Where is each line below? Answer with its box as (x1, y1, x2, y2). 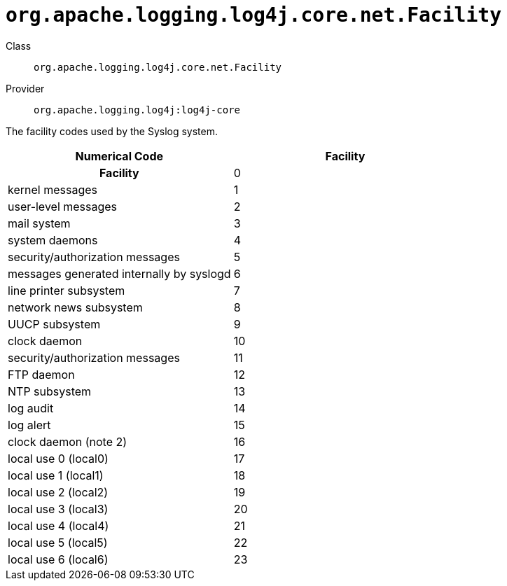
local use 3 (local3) (8, 501, 109, 516)
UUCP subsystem (8, 316, 101, 331)
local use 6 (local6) (8, 552, 109, 566)
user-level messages (8, 199, 118, 214)
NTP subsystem (8, 384, 92, 398)
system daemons (8, 232, 98, 247)
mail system (8, 216, 71, 230)
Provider (6, 82, 45, 95)
